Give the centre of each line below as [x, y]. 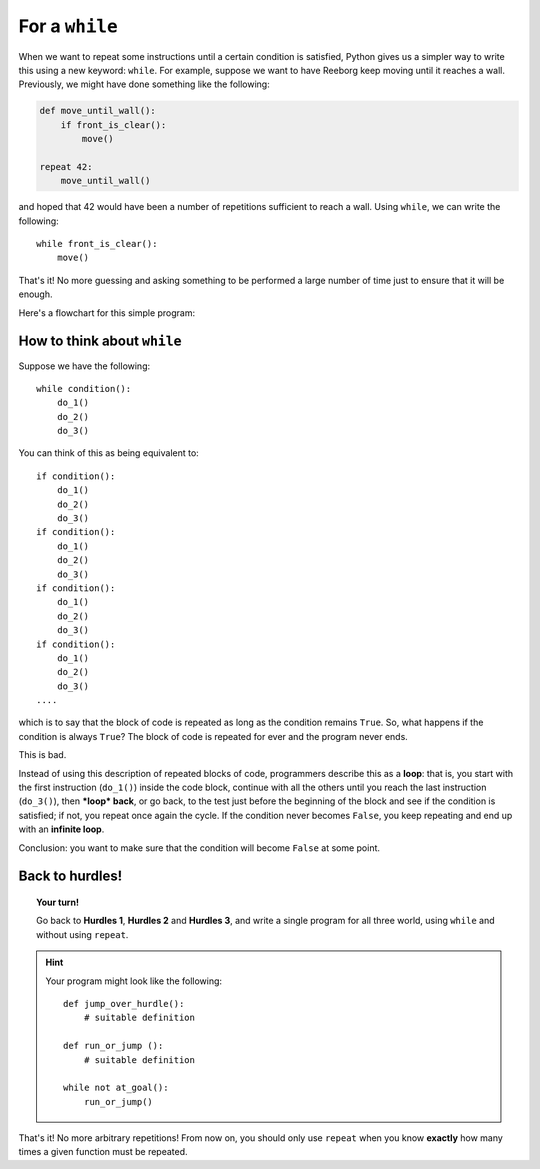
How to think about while [100, 341]
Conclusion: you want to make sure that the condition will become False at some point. [199, 847]
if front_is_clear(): [113, 124]
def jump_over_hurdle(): [124, 1003]
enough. [36, 294]
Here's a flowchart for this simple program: [107, 312]
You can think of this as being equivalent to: [108, 453]
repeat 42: [66, 166]
